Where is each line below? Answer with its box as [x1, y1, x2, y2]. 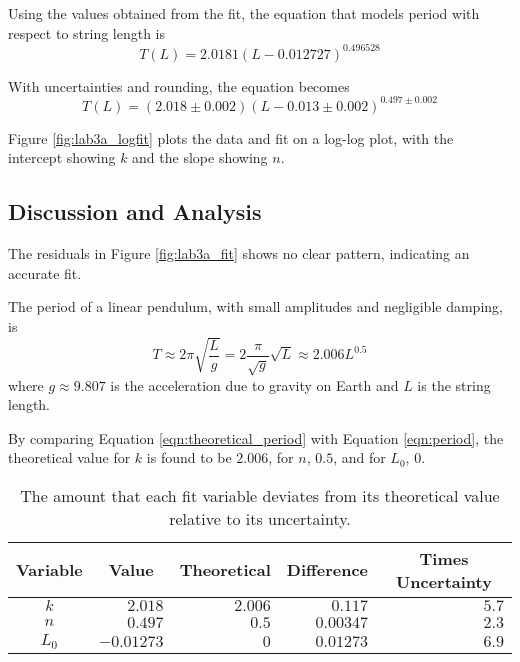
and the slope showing [132, 147, 268, 168]
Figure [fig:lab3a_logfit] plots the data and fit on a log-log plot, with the [8, 127, 454, 148]
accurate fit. [8, 262, 82, 283]
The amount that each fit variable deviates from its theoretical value [20, 483, 500, 507]
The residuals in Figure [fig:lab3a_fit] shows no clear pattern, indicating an [8, 243, 470, 264]
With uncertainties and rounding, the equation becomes [8, 75, 350, 96]
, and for [333, 447, 386, 468]
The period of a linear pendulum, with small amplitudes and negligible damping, [8, 296, 503, 317]
